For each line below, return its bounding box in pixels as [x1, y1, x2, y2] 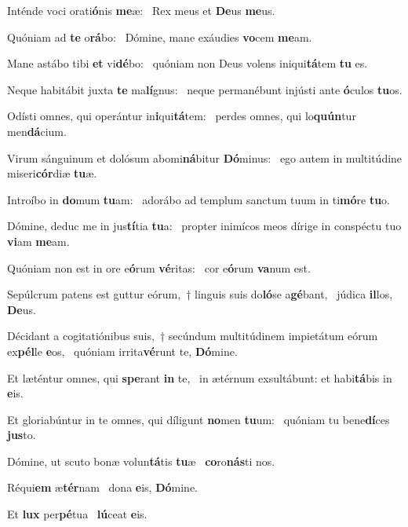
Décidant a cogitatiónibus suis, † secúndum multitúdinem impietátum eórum [7, 328, 378, 344]
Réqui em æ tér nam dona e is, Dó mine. [7, 479, 199, 496]
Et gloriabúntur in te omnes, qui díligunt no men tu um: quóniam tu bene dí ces [7, 411, 390, 427]
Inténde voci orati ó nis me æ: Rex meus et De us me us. [7, 2, 275, 18]
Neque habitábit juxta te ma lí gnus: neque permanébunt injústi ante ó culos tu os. [7, 81, 403, 97]
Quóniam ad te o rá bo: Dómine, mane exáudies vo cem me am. [7, 28, 312, 45]
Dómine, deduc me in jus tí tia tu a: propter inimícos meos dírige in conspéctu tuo [7, 218, 402, 234]
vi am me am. [7, 232, 70, 249]
